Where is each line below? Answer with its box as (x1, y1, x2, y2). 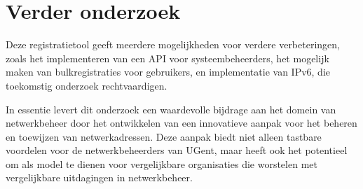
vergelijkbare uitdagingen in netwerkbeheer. (6, 170, 193, 185)
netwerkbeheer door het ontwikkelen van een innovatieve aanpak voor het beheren (6, 115, 357, 130)
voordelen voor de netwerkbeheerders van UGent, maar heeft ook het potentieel (6, 143, 348, 157)
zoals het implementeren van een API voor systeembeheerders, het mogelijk (6, 50, 329, 65)
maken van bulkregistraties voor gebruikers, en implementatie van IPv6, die (6, 64, 331, 79)
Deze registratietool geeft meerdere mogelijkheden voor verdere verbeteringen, (6, 37, 340, 52)
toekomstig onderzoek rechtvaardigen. (6, 78, 167, 92)
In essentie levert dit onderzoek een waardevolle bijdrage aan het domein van (6, 101, 336, 116)
